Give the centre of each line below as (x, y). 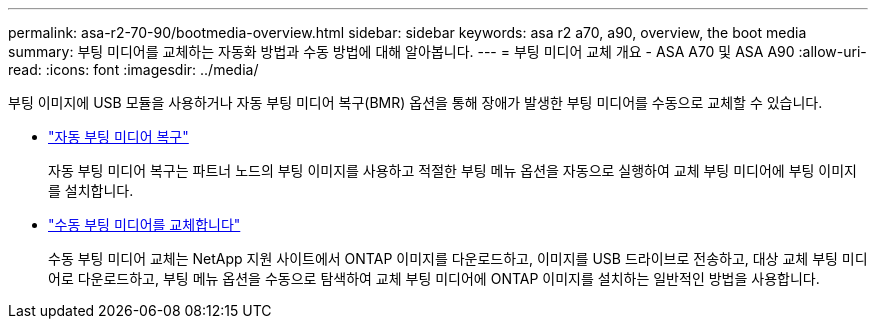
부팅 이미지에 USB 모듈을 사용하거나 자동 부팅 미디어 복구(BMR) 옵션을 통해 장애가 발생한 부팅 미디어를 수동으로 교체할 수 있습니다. (415, 102)
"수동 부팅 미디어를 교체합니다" (144, 224)
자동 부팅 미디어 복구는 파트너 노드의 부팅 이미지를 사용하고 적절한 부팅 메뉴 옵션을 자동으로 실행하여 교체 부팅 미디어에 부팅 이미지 (452, 170)
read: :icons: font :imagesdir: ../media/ (133, 69)
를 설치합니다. (91, 190)
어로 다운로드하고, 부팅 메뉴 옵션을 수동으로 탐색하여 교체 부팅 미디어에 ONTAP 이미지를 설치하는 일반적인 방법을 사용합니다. (434, 278)
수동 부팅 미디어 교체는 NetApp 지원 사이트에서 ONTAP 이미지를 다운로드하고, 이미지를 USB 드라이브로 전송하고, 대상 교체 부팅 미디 (458, 258)
